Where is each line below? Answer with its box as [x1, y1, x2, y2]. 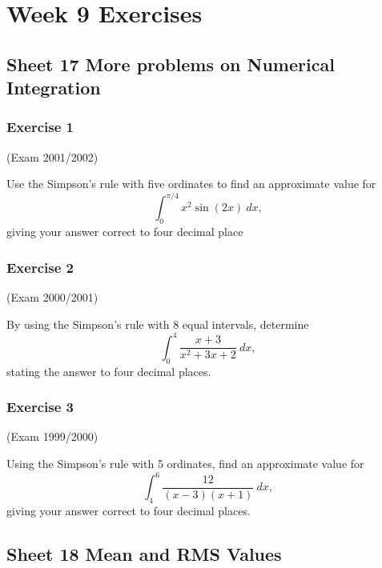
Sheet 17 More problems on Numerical [6, 51, 335, 76]
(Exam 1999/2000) [6, 428, 99, 445]
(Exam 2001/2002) [6, 148, 99, 165]
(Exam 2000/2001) [6, 289, 99, 306]
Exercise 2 [6, 257, 74, 277]
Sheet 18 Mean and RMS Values [6, 541, 282, 566]
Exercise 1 [6, 117, 74, 137]
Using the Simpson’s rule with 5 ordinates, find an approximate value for [6, 454, 364, 471]
